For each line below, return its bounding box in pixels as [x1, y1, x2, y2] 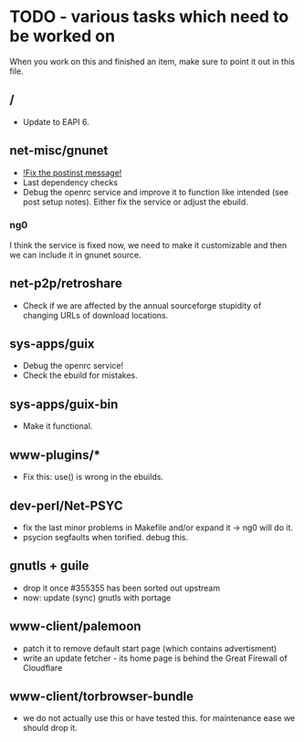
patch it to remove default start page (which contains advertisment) [22, 643, 278, 653]
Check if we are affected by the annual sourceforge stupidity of [22, 299, 262, 311]
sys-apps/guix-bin [9, 396, 119, 412]
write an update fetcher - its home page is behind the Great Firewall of [22, 653, 288, 664]
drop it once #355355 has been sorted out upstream [22, 582, 221, 593]
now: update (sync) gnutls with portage [22, 591, 172, 603]
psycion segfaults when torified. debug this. [22, 531, 189, 542]
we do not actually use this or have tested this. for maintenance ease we [22, 713, 296, 724]
